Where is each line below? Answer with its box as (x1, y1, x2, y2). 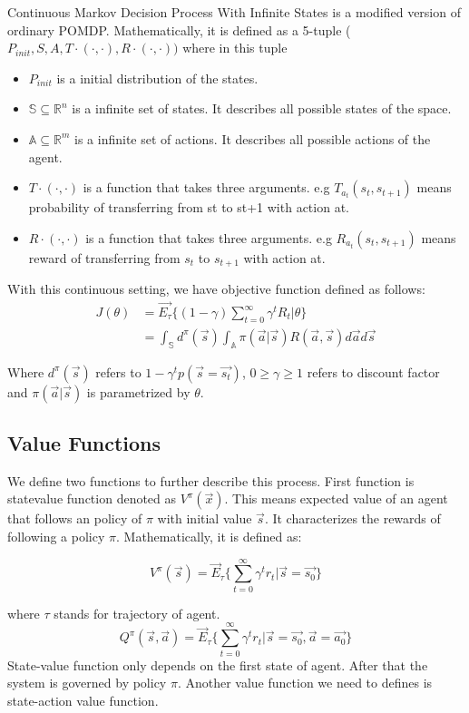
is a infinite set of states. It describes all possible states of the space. (72, 99, 452, 118)
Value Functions (7, 429, 161, 457)
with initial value (157, 509, 252, 528)
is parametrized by (86, 382, 191, 401)
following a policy (7, 527, 105, 546)
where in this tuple (182, 38, 288, 57)
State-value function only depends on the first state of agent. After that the (7, 655, 428, 674)
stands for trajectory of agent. (54, 603, 220, 622)
